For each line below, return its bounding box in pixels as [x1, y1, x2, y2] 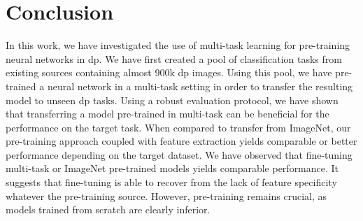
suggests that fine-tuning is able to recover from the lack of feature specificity [6, 175, 337, 190]
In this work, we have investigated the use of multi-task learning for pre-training [6, 38, 350, 52]
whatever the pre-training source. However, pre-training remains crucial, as [6, 188, 327, 203]
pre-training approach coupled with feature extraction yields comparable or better [6, 134, 357, 148]
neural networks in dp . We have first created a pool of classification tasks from [6, 51, 342, 66]
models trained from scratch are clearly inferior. [6, 202, 211, 217]
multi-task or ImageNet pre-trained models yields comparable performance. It [6, 161, 339, 176]
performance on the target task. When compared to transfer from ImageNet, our [6, 120, 351, 134]
